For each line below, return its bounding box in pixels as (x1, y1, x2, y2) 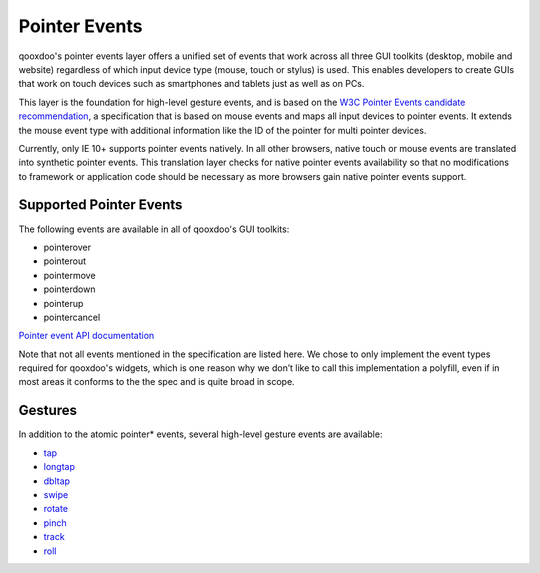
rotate (43, 503, 69, 515)
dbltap (43, 475, 70, 487)
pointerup (43, 297, 84, 309)
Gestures (18, 402, 78, 419)
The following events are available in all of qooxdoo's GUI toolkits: (18, 223, 290, 235)
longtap (43, 461, 75, 473)
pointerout (43, 255, 87, 267)
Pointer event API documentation (18, 330, 155, 342)
